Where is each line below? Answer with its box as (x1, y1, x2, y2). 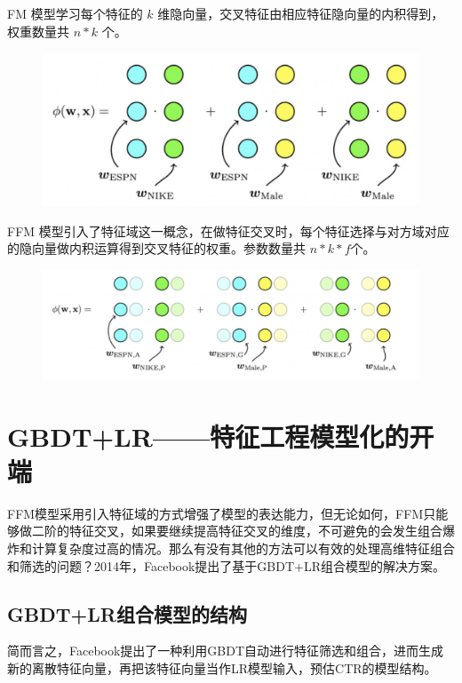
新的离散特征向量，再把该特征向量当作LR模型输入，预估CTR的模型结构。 (7, 658, 437, 677)
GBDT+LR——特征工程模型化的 (7, 417, 410, 454)
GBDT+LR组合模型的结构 (7, 600, 247, 627)
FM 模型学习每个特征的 (7, 4, 143, 22)
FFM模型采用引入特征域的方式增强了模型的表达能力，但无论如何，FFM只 (7, 504, 436, 522)
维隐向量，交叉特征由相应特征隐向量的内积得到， (157, 4, 444, 22)
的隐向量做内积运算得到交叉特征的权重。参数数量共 (7, 239, 306, 258)
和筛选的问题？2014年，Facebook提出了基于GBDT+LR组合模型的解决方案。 (7, 556, 446, 575)
